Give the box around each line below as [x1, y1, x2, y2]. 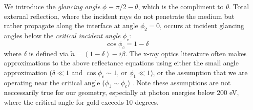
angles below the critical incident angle [4, 30, 121, 40]
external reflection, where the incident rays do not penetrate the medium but [4, 11, 234, 21]
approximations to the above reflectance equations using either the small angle [4, 58, 239, 68]
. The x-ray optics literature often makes [125, 48, 247, 58]
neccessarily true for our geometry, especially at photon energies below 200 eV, [4, 87, 239, 97]
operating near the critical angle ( [4, 77, 105, 87]
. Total [229, 1, 249, 11]
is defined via [29, 48, 68, 58]
